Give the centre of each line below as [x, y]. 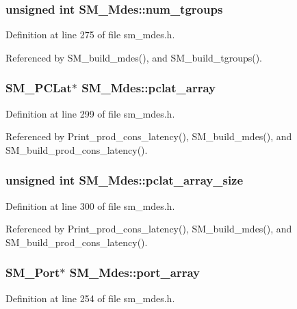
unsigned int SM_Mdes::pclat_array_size [125, 180]
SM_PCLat [39, 88]
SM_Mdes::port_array [135, 272]
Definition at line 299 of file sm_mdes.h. [90, 113]
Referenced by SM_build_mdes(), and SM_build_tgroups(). [134, 57]
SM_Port [33, 272]
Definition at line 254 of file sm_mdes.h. [90, 298]
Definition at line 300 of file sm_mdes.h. [90, 205]
